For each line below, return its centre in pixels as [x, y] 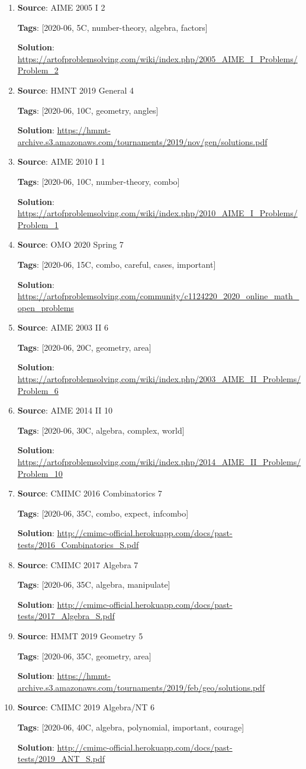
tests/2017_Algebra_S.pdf [66, 616]
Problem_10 [40, 473]
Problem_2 [38, 70]
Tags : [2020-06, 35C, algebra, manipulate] [94, 584]
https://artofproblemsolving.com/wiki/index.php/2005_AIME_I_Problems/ [157, 58]
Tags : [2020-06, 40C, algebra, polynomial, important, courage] [131, 727]
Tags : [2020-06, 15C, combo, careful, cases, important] [117, 264]
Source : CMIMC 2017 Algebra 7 [78, 564]
